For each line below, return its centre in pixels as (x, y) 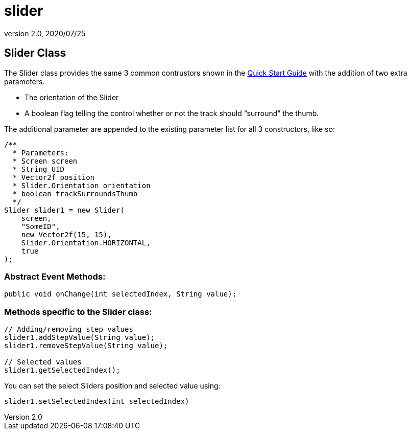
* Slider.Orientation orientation (81, 185)
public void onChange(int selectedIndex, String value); (120, 294)
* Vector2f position (54, 177)
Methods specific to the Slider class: (78, 312)
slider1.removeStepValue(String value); (86, 346)
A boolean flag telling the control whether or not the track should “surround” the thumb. (172, 113)
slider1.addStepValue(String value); (80, 338)
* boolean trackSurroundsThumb (75, 193)
